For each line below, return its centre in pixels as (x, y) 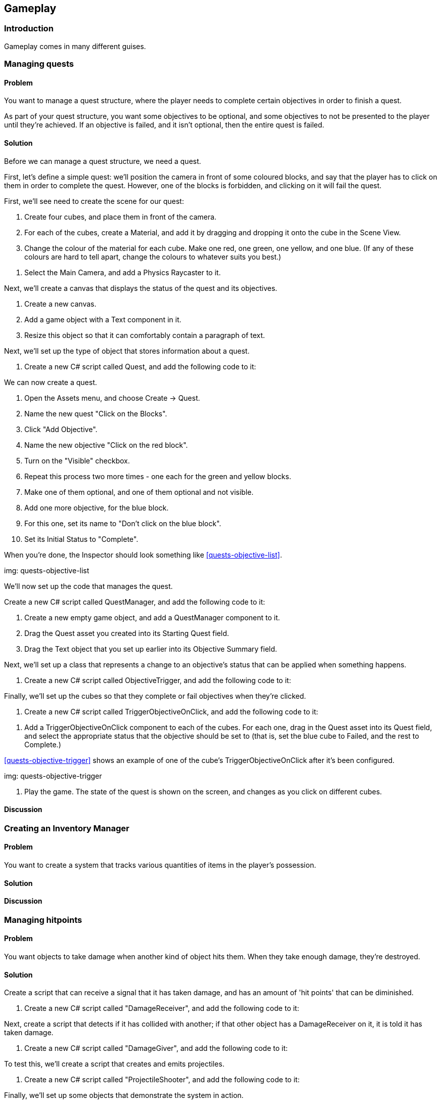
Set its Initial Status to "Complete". (81, 539)
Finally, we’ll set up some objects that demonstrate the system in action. (124, 1095)
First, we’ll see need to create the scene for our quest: (94, 201)
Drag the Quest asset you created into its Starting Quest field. (127, 633)
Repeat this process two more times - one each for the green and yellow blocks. (158, 476)
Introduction (29, 29)
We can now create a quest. (51, 382)
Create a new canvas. (60, 304)
